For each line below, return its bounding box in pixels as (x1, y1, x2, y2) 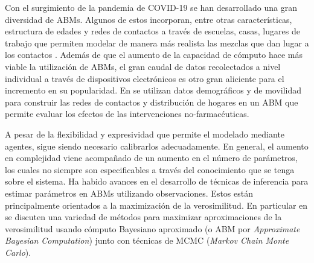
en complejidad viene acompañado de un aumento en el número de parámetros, (5, 151, 298, 164)
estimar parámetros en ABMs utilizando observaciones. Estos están (5, 186, 254, 199)
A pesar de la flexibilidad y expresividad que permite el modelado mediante (5, 127, 285, 140)
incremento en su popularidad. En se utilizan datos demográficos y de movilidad (5, 84, 302, 97)
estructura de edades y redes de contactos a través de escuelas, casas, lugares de (5, 25, 300, 37)
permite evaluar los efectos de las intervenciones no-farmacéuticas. (5, 107, 249, 120)
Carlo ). (5, 246, 31, 258)
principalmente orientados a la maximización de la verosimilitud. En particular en (5, 198, 308, 211)
